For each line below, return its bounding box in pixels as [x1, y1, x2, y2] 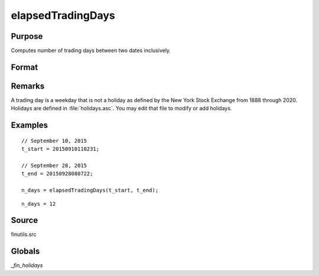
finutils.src [11, 231, 37, 238]
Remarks [11, 81, 45, 91]
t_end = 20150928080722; [21, 170, 93, 177]
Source [11, 215, 38, 225]
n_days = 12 [21, 201, 56, 207]
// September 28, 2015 [21, 162, 87, 169]
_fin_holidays [11, 262, 43, 269]
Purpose [11, 31, 43, 41]
